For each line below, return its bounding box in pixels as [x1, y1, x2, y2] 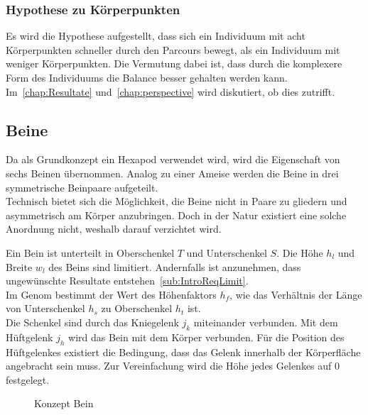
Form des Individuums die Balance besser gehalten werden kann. [6, 70, 288, 84]
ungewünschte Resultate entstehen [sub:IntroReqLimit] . [6, 273, 249, 288]
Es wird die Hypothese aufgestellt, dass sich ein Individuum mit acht [6, 28, 305, 43]
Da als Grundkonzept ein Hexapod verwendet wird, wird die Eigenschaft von [6, 152, 340, 167]
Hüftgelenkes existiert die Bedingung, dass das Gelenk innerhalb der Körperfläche [6, 344, 361, 359]
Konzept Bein [34, 396, 94, 411]
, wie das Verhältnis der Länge [229, 287, 362, 301]
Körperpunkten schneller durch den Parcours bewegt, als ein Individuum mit [6, 42, 340, 57]
